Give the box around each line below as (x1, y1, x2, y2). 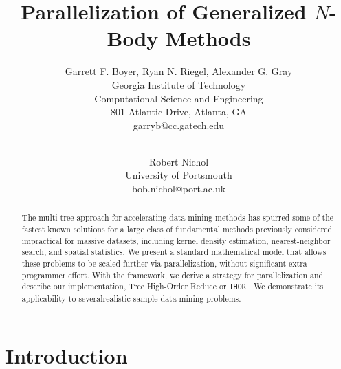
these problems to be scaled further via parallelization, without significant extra (21, 258, 307, 269)
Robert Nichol (148, 154, 209, 168)
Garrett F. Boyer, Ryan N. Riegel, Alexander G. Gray (65, 64, 293, 78)
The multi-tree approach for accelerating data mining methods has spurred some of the (21, 212, 334, 223)
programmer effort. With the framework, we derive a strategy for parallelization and (21, 269, 324, 280)
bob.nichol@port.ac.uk (131, 181, 226, 196)
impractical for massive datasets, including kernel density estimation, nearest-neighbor (21, 234, 331, 246)
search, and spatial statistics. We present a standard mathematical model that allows (21, 246, 327, 258)
